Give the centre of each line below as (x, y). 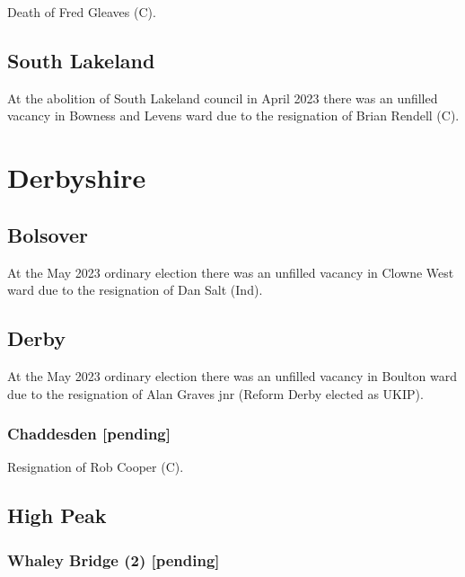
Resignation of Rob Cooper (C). (96, 467)
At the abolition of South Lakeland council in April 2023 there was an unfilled (223, 98)
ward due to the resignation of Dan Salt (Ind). (135, 290)
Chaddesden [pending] (89, 434)
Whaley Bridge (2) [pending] (114, 559)
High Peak (57, 515)
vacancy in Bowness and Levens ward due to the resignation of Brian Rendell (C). (233, 115)
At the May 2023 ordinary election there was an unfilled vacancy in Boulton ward (232, 375)
